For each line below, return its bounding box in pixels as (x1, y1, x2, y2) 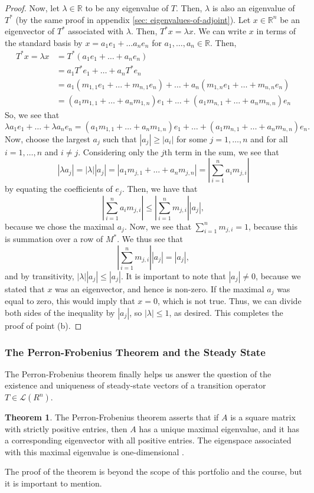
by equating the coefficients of (5, 182, 113, 195)
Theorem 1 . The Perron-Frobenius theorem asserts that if (5, 411, 219, 423)
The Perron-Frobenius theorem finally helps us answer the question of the (5, 367, 272, 380)
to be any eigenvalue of (85, 2, 169, 14)
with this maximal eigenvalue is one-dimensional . (5, 445, 184, 458)
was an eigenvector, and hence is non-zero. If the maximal (55, 282, 264, 295)
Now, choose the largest (5, 132, 90, 145)
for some (176, 132, 207, 145)
